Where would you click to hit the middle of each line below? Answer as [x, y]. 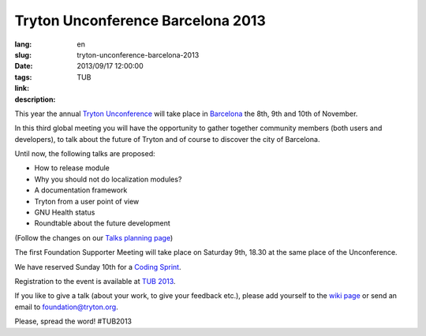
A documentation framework [81, 190]
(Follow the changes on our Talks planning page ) [94, 237]
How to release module [72, 168]
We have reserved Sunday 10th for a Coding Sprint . [98, 267]
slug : [23, 54]
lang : [23, 44]
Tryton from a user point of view [87, 201]
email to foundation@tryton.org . [66, 307]
